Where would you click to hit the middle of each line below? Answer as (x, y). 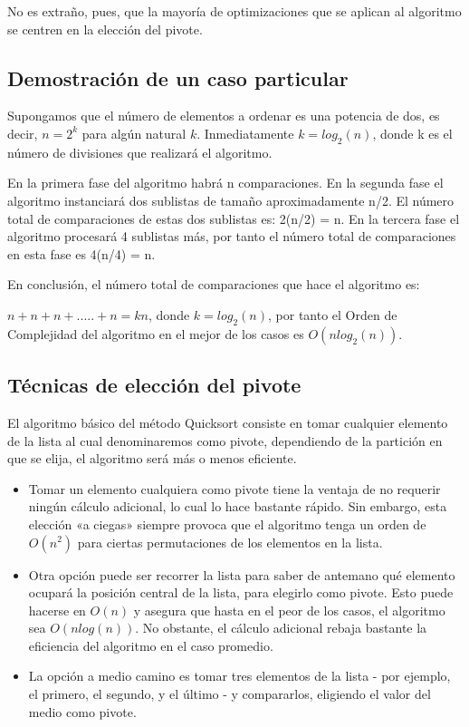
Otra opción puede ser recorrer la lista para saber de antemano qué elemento (242, 574)
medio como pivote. (82, 711)
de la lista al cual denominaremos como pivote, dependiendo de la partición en (225, 440)
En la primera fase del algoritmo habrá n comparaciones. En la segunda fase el (225, 183)
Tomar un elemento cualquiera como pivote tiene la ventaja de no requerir (234, 488)
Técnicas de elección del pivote (154, 385)
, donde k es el (412, 133)
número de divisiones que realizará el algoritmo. (140, 152)
